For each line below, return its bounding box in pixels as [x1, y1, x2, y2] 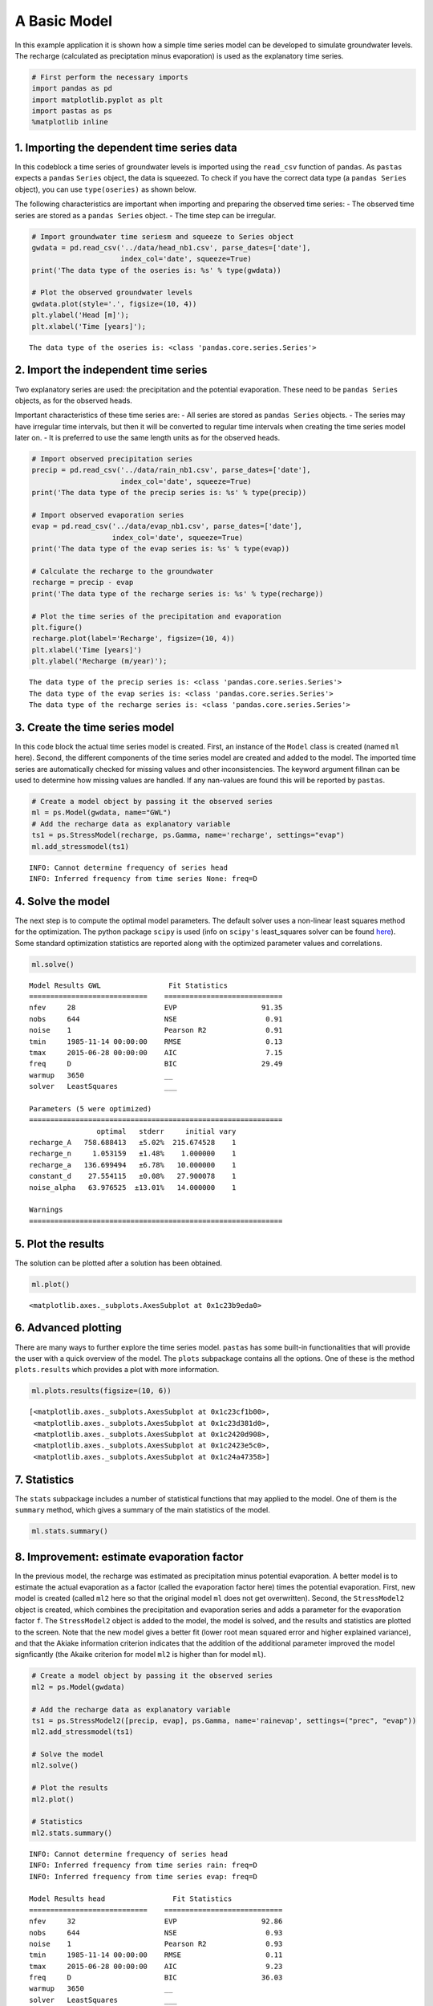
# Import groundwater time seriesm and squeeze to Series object [31, 232, 294, 241]
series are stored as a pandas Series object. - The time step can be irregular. [14, 210, 277, 220]
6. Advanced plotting [14, 1321, 122, 1335]
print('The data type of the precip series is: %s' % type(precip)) [31, 488, 307, 497]
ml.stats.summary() [31, 1527, 108, 1536]
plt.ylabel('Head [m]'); [31, 311, 130, 320]
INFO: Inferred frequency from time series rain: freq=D [29, 1861, 258, 1870]
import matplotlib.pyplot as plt [31, 95, 164, 104]
